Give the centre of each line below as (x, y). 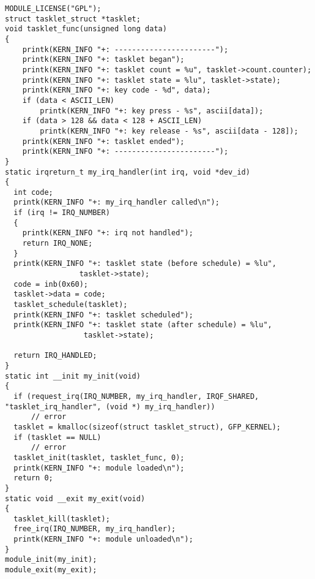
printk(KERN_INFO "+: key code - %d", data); (117, 90)
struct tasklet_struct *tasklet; (73, 19)
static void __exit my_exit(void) (75, 498)
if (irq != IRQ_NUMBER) (62, 213)
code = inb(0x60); (51, 284)
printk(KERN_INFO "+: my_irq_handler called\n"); (117, 202)
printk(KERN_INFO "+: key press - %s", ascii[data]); (152, 111)
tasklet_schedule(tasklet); (71, 305)
